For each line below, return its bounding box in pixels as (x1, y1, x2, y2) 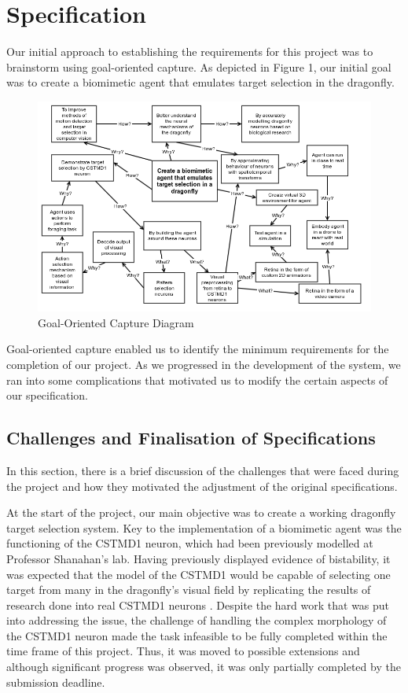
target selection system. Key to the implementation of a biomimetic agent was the (6, 519, 402, 536)
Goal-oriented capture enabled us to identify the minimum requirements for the (6, 341, 389, 357)
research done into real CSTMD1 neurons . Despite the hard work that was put (6, 596, 390, 613)
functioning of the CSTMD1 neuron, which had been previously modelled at (6, 535, 373, 551)
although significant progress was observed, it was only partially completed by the (6, 658, 401, 675)
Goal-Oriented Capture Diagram (38, 314, 194, 330)
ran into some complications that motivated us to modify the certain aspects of (6, 371, 388, 388)
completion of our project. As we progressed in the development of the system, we (6, 356, 401, 372)
